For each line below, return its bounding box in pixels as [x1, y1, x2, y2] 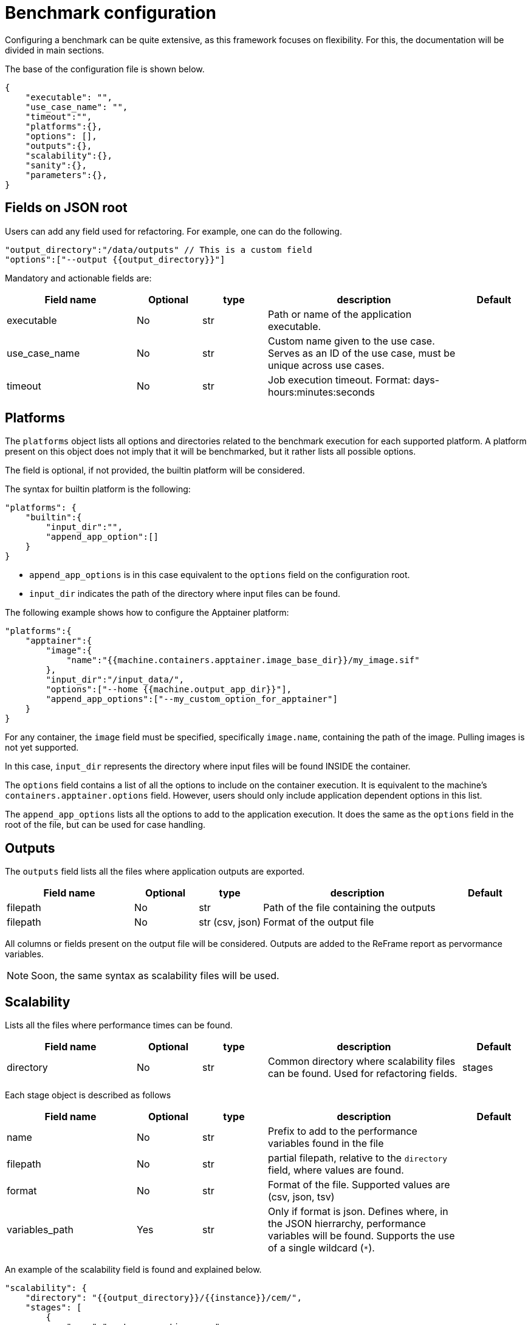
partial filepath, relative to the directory [268, 1152, 448, 1165]
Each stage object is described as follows [5, 1090, 171, 1101]
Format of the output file [263, 916, 374, 929]
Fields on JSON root [5, 200, 128, 216]
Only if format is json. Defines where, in [268, 1205, 448, 1218]
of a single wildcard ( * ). [268, 1242, 375, 1254]
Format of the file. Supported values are [268, 1179, 450, 1191]
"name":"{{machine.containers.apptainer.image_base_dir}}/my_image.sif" [66, 655, 420, 666]
